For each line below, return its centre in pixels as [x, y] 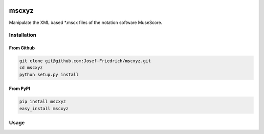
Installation [23, 35]
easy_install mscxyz [44, 108]
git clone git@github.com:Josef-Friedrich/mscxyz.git [85, 61]
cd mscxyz [31, 68]
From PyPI [20, 89]
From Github [22, 48]
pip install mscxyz [43, 102]
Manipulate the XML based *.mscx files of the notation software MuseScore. [86, 22]
